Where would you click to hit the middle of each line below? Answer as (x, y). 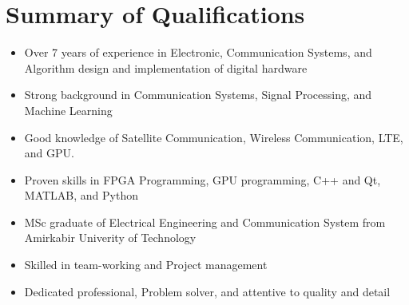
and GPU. (49, 153)
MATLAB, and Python (81, 195)
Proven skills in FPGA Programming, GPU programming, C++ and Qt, (203, 179)
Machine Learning (68, 110)
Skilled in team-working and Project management (146, 265)
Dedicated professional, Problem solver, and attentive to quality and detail (207, 291)
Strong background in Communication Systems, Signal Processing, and (198, 95)
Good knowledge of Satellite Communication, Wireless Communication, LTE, (214, 137)
